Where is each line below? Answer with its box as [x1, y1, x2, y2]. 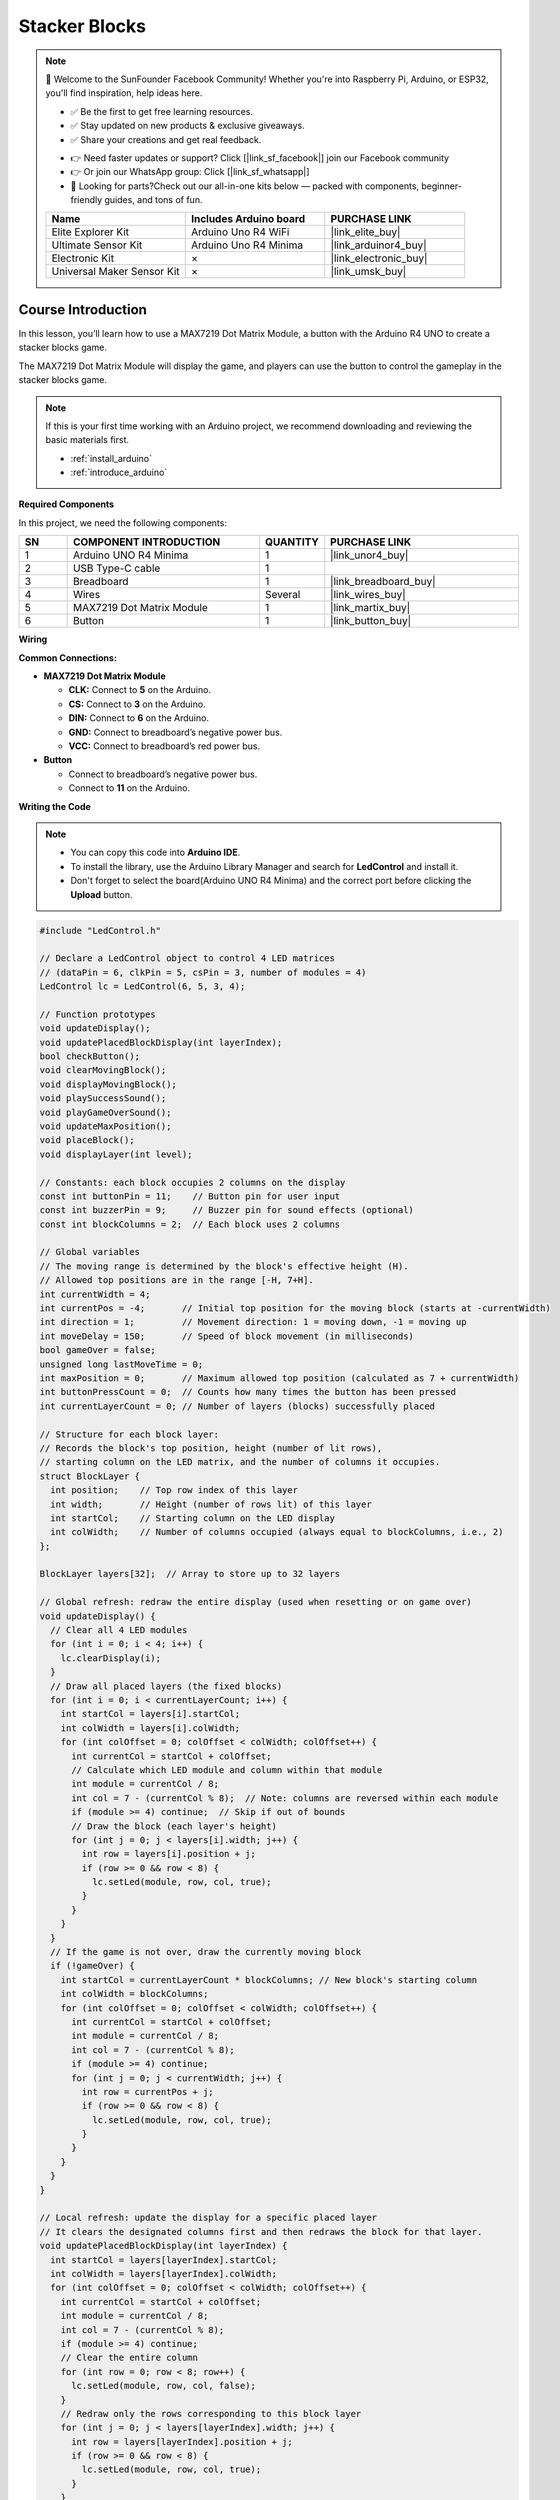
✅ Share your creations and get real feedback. [70, 133, 262, 145]
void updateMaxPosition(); [39, 1120, 172, 1132]
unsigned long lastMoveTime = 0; [39, 1358, 204, 1370]
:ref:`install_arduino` [70, 452, 153, 464]
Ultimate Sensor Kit [51, 238, 143, 252]
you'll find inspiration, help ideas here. [45, 87, 203, 99]
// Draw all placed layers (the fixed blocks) [50, 1680, 283, 1692]
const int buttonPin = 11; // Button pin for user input [39, 1190, 341, 1202]
